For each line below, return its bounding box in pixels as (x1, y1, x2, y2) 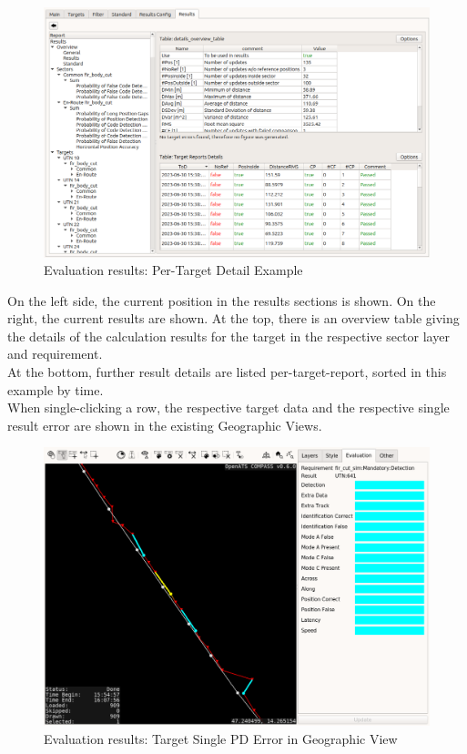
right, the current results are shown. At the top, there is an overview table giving (7, 309, 460, 328)
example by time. (7, 380, 104, 399)
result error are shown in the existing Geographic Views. (7, 415, 322, 434)
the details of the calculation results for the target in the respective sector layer (7, 326, 450, 345)
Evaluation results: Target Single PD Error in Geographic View (44, 729, 398, 749)
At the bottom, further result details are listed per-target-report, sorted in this (7, 362, 447, 382)
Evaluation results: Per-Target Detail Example (44, 260, 303, 280)
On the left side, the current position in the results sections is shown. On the (7, 290, 436, 310)
